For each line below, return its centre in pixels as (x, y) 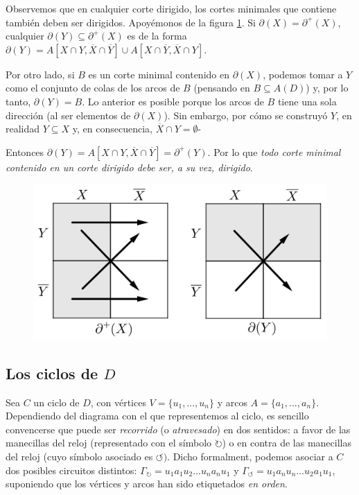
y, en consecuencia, (112, 129)
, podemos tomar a (303, 74)
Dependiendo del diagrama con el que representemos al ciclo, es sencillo (157, 416)
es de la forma (157, 36)
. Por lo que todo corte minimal (274, 151)
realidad (23, 129)
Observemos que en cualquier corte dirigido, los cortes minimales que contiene (171, 8)
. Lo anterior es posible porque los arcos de (173, 101)
